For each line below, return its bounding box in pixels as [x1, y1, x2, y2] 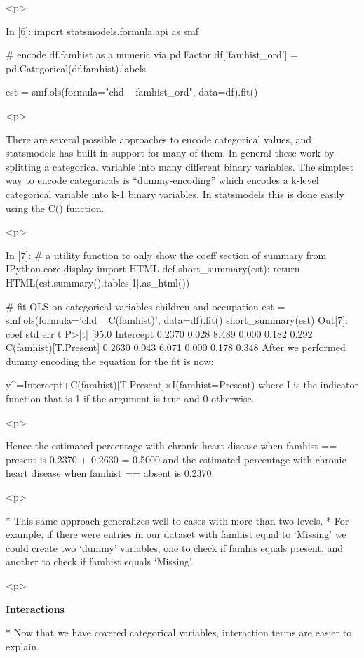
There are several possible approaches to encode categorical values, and [6, 131, 312, 146]
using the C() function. [6, 200, 105, 215]
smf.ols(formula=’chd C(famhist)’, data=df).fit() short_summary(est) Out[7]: [6, 312, 348, 327]
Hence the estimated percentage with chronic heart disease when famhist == [6, 438, 337, 453]
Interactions [6, 601, 65, 616]
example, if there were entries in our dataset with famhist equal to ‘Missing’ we [6, 527, 346, 541]
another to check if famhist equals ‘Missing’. [6, 554, 194, 569]
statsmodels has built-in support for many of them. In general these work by [6, 145, 335, 160]
